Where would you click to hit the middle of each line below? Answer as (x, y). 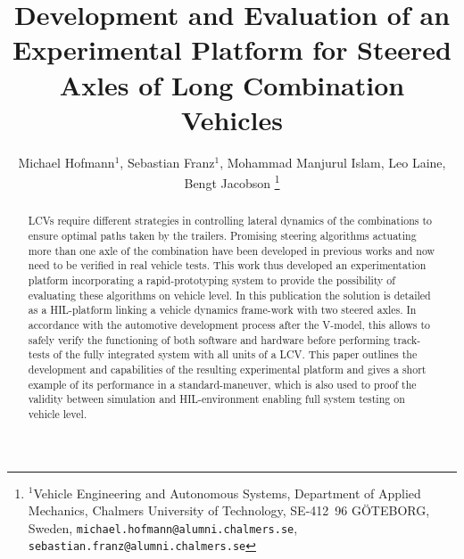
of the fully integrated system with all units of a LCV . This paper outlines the (235, 354)
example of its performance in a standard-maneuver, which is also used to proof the (222, 384)
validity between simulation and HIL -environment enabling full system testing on (216, 399)
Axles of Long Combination (232, 84)
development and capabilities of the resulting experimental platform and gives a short (227, 369)
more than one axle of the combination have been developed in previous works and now (232, 250)
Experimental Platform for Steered (232, 49)
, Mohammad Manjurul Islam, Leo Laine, (333, 162)
